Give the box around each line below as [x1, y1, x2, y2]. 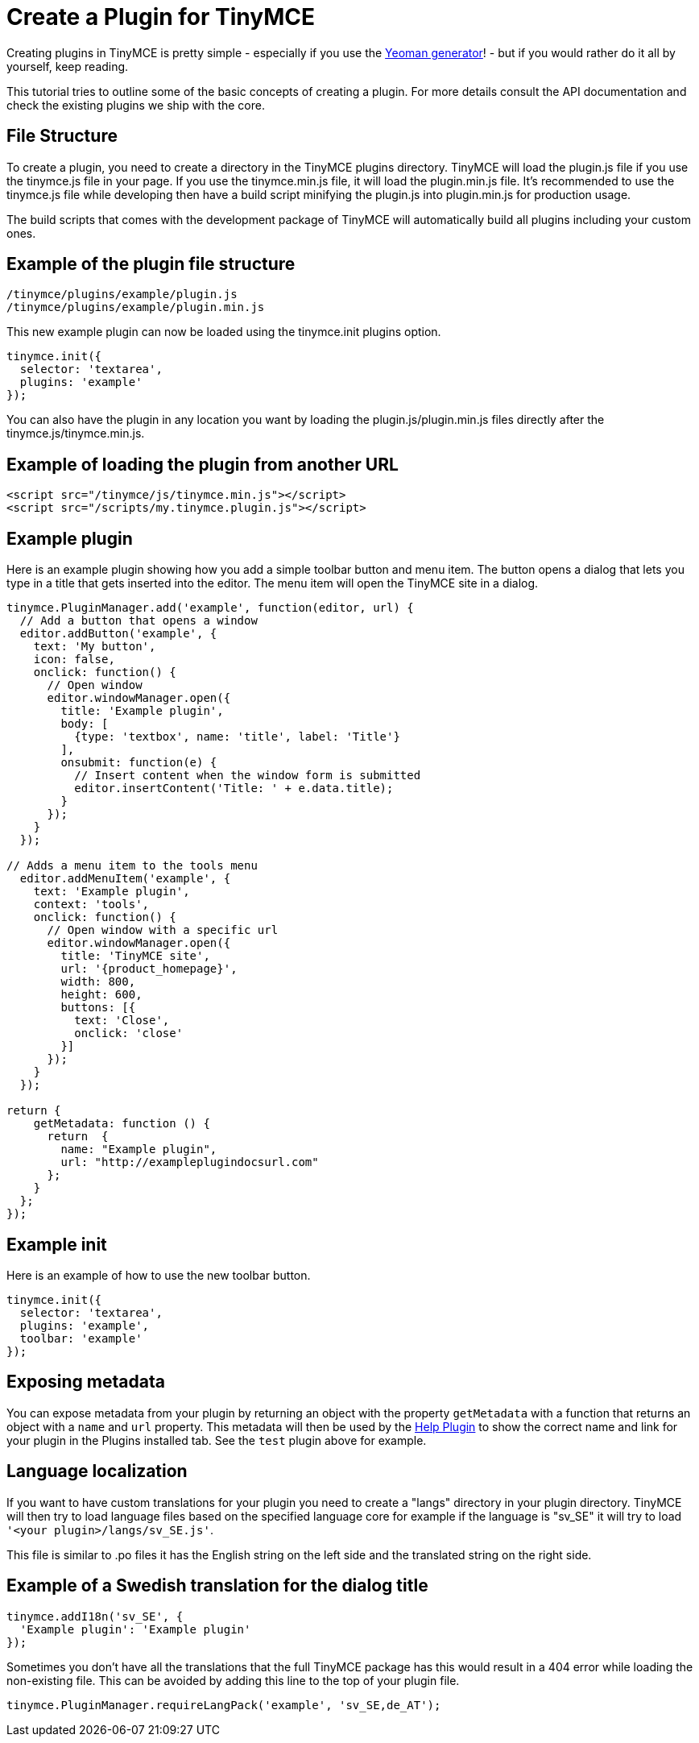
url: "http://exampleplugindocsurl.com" [60, 1156, 319, 1169]
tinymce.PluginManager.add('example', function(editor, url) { [6, 601, 414, 615]
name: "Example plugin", [60, 1143, 217, 1156]
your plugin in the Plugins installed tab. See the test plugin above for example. [6, 1433, 427, 1447]
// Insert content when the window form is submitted [74, 769, 421, 782]
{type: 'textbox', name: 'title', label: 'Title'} [74, 730, 400, 744]
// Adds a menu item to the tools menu [6, 859, 258, 873]
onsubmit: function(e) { [60, 756, 217, 770]
